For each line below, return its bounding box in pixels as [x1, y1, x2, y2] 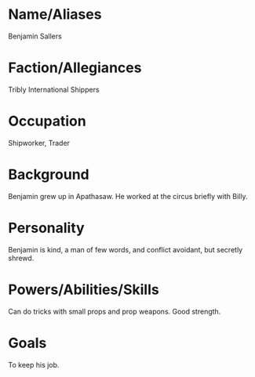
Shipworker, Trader [8, 138, 71, 147]
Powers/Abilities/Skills [8, 281, 159, 299]
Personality [8, 219, 85, 237]
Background [8, 166, 89, 183]
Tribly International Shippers [8, 85, 100, 94]
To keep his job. [8, 360, 60, 369]
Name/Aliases [8, 5, 102, 24]
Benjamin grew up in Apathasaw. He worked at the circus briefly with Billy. [8, 191, 248, 201]
